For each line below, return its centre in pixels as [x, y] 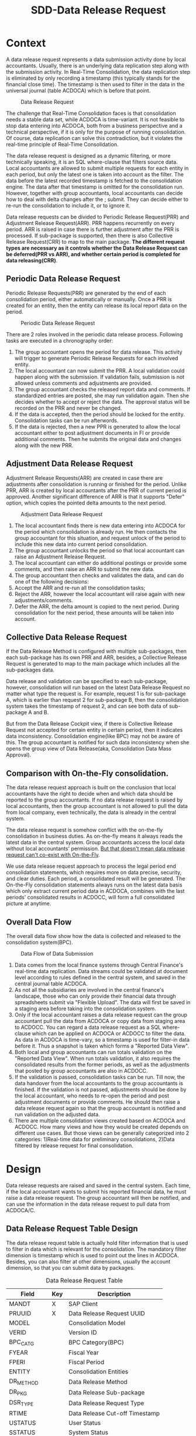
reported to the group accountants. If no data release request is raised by [94, 800]
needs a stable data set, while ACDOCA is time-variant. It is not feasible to [95, 119]
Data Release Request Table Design [72, 1229]
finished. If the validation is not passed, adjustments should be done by [100, 1089]
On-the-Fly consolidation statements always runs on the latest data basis [94, 885]
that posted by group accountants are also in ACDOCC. [81, 1071]
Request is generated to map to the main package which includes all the [93, 664]
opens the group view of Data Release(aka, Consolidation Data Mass [89, 749]
